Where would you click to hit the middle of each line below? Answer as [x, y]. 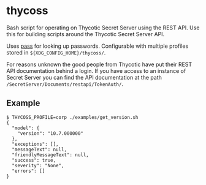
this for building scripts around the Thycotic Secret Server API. [86, 34]
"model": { [26, 128]
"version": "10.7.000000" [51, 133]
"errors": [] [29, 171]
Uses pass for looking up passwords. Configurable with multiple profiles [97, 46]
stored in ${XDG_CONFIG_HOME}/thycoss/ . [56, 52]
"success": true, [34, 160]
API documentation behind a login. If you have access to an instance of [96, 70]
